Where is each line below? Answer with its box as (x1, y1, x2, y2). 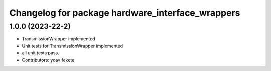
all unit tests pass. (22, 50, 60, 56)
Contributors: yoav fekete (22, 57, 75, 63)
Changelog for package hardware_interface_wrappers (9, 7, 240, 18)
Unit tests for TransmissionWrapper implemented (22, 43, 123, 49)
